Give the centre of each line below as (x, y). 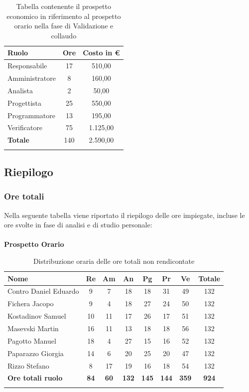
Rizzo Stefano (28, 365)
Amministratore (32, 78)
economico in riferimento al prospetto (64, 16)
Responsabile (27, 66)
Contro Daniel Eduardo (43, 291)
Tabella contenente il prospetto (63, 6)
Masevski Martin (33, 328)
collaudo (64, 35)
